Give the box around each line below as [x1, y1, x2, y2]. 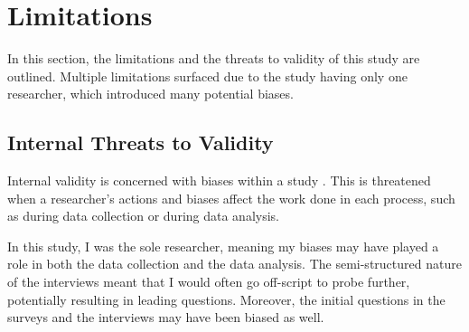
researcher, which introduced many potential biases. [7, 84, 294, 103]
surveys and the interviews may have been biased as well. [7, 308, 324, 327]
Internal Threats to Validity [7, 128, 274, 157]
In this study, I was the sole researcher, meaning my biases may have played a [7, 236, 439, 255]
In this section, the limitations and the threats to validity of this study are [7, 49, 420, 68]
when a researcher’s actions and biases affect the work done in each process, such [7, 188, 455, 207]
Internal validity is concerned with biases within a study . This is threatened [7, 171, 431, 190]
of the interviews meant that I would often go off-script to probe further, [7, 272, 410, 291]
